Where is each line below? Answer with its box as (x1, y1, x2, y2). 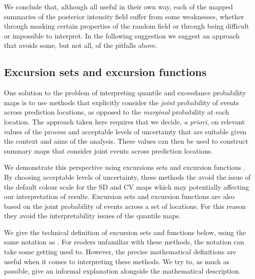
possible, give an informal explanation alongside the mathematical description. (4, 266, 241, 276)
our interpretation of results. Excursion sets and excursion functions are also (4, 191, 235, 201)
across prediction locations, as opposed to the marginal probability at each (4, 107, 229, 117)
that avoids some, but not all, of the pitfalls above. (4, 40, 157, 50)
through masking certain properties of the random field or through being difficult (4, 21, 249, 31)
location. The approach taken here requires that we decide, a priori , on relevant (4, 116, 245, 126)
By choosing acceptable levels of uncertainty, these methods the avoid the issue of (4, 171, 251, 182)
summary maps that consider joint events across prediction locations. (4, 145, 213, 156)
